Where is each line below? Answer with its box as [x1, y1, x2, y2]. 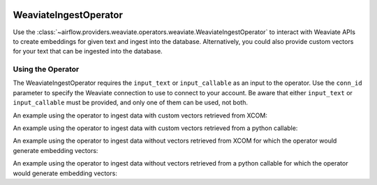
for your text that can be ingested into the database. [13, 47, 163, 56]
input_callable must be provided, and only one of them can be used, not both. [13, 98, 248, 107]
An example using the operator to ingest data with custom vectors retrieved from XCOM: [13, 111, 268, 120]
